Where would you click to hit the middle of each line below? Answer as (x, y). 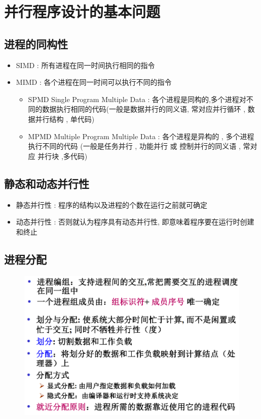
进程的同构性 (36, 43)
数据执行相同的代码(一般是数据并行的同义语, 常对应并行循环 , (144, 109)
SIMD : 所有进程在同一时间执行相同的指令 (85, 65)
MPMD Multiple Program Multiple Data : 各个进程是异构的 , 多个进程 (141, 136)
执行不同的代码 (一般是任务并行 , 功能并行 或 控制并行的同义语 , (134, 146)
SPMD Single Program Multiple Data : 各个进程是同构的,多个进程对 (137, 99)
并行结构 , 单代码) (65, 119)
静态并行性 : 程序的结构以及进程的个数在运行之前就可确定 (112, 204)
